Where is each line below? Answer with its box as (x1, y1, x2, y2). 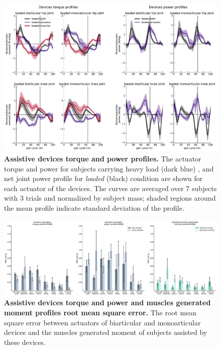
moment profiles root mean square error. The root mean (4, 307, 197, 318)
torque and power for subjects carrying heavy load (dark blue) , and (4, 163, 214, 173)
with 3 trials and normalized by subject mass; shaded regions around (4, 193, 216, 203)
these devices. (4, 336, 46, 347)
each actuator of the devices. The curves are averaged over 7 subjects (4, 183, 217, 193)
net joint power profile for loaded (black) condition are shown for (4, 173, 203, 184)
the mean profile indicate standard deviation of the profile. (4, 203, 184, 213)
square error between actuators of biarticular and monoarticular (4, 317, 201, 327)
